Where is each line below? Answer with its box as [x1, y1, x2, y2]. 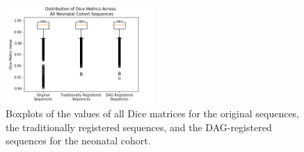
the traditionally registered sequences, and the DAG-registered [6, 119, 272, 134]
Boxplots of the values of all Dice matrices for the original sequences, [6, 105, 300, 120]
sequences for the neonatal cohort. [6, 133, 151, 148]
